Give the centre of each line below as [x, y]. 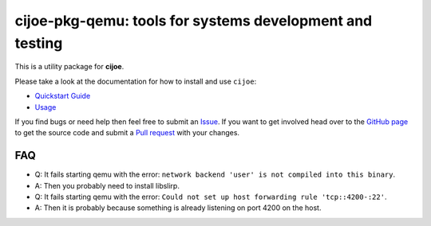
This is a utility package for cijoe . [69, 67]
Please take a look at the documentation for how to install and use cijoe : [136, 81]
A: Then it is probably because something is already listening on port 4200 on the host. [178, 208]
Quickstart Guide [63, 96]
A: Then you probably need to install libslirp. [107, 185]
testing [39, 43]
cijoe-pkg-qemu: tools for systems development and [194, 21]
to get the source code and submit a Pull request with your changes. [127, 133]
